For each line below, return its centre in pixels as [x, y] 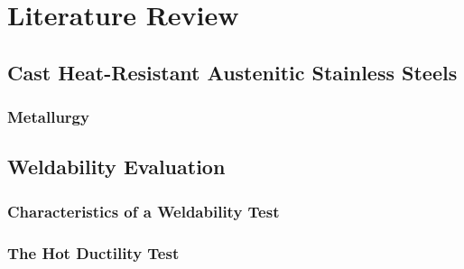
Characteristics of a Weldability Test [144, 211]
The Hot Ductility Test [93, 252]
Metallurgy [48, 117]
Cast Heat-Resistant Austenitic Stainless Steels [232, 72]
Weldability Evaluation [116, 167]
